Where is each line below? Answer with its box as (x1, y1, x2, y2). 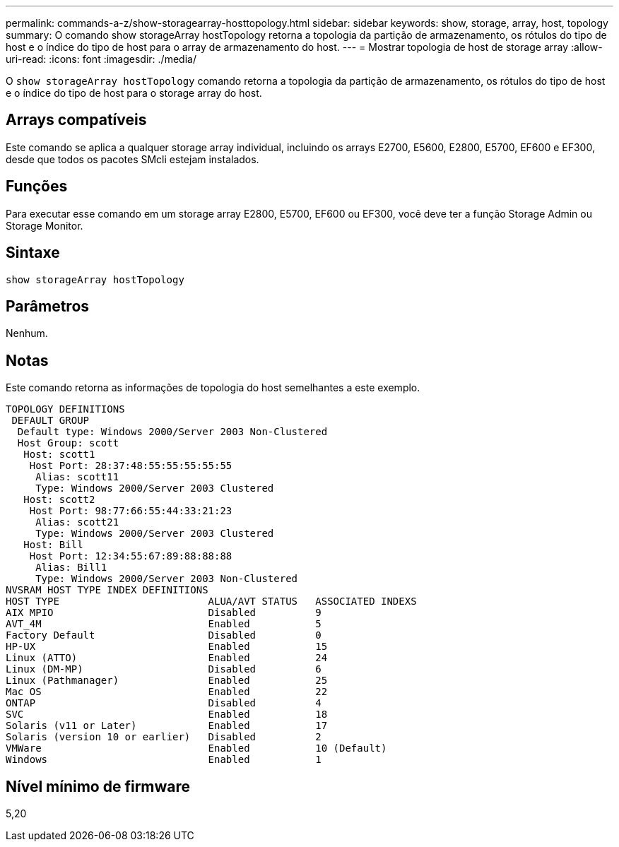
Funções (6, 177, 68, 196)
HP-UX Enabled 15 (6, 641, 328, 653)
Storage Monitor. (6, 219, 83, 232)
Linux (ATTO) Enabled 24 (6, 652, 328, 664)
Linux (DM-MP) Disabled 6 (6, 663, 322, 675)
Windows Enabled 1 (6, 754, 322, 766)
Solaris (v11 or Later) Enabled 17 (6, 720, 328, 732)
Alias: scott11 (35, 471, 119, 483)
